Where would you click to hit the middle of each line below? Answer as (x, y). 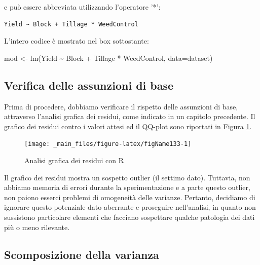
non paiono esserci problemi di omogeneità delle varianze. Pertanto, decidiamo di (130, 197)
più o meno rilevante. (37, 227)
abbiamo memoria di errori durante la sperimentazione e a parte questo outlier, (127, 187)
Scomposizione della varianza (82, 254)
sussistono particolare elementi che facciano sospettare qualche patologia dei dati (129, 217)
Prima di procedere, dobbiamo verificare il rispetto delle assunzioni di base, (121, 106)
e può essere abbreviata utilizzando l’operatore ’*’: (82, 7)
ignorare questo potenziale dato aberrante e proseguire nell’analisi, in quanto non (130, 207)
